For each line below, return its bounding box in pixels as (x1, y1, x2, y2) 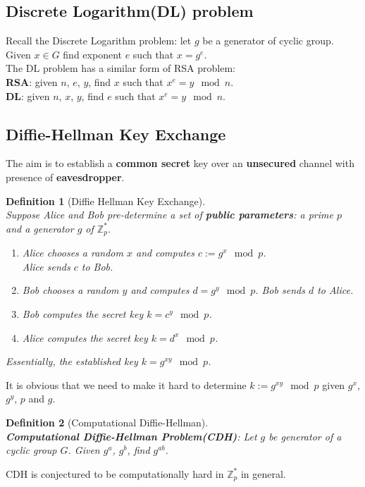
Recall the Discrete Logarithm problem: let (6, 33, 192, 48)
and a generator (6, 221, 74, 235)
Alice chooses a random (22, 245, 123, 260)
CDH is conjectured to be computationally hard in (6, 466, 224, 481)
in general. (240, 466, 286, 481)
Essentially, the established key (6, 354, 138, 369)
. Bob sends (255, 283, 305, 297)
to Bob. (81, 259, 113, 273)
